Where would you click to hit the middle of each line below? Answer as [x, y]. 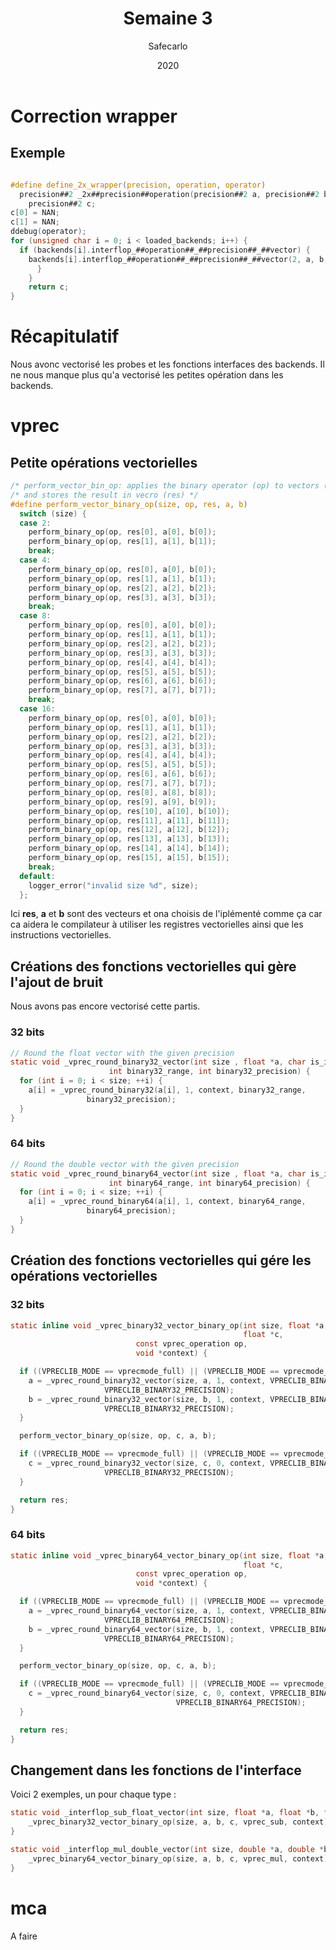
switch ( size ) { [53, 513]
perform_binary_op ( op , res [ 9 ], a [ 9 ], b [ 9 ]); [122, 802]
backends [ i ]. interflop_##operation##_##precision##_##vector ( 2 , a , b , [178, 259]
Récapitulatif [65, 336]
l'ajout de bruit [57, 982]
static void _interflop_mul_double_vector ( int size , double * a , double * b [169, 1850]
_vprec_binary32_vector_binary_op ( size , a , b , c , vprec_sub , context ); [180, 1822]
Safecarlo [168, 46]
